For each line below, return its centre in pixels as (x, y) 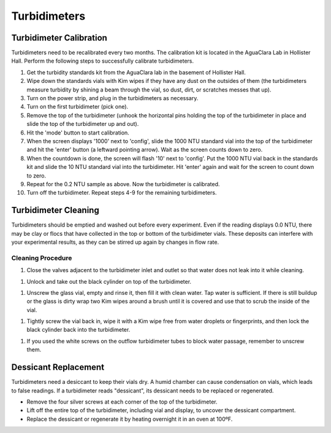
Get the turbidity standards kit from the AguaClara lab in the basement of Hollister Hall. (136, 72)
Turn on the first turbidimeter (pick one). (78, 107)
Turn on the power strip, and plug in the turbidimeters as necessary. (112, 98)
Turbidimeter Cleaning (55, 210)
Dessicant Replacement (58, 368)
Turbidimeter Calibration (59, 38)
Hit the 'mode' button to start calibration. (78, 133)
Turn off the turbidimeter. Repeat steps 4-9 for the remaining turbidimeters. (122, 193)
